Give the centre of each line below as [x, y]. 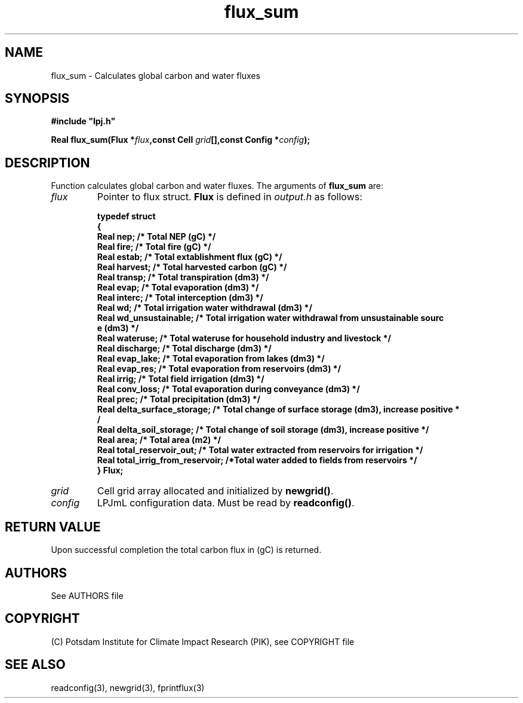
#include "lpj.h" [83, 121]
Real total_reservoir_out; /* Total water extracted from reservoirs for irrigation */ [260, 450]
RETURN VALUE [53, 527]
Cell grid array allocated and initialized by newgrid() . [215, 491]
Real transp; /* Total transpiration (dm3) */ [183, 277]
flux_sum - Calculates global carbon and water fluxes [156, 75]
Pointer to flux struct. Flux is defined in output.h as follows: [230, 197]
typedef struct [126, 216]
